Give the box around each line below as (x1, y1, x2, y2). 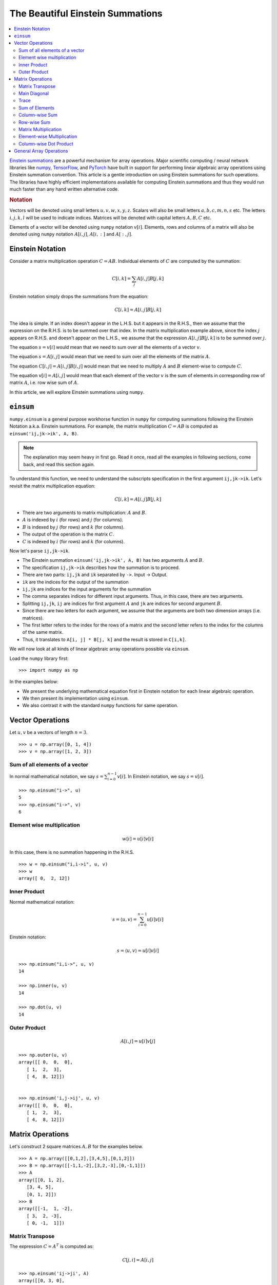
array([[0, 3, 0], (18, 1278, 65, 1283)
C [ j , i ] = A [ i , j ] (122, 1257, 154, 1263)
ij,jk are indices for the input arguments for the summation (22, 586, 151, 592)
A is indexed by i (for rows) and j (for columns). (22, 517, 123, 523)
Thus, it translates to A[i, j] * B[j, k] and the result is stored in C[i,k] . (22, 636, 187, 642)
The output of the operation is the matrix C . (22, 531, 114, 537)
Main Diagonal (18, 90, 49, 97)
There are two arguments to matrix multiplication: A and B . (22, 509, 147, 516)
